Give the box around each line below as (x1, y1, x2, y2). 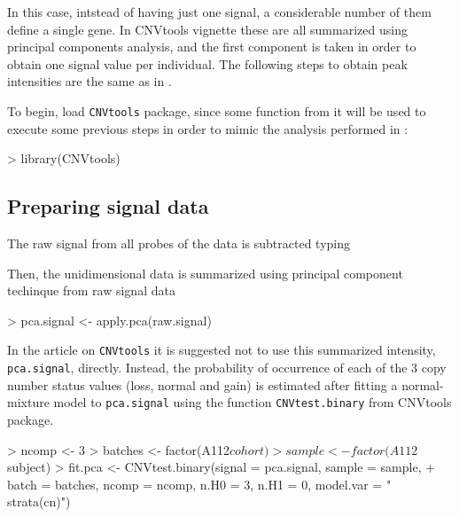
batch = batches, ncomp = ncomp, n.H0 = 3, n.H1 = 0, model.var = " (7, 474, 392, 493)
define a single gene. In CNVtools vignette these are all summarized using (7, 20, 408, 38)
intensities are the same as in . (7, 72, 172, 90)
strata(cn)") (7, 492, 71, 511)
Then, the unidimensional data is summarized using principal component (7, 263, 403, 282)
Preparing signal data (7, 192, 209, 220)
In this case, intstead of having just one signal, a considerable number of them (7, 3, 432, 20)
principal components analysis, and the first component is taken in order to (7, 37, 416, 56)
